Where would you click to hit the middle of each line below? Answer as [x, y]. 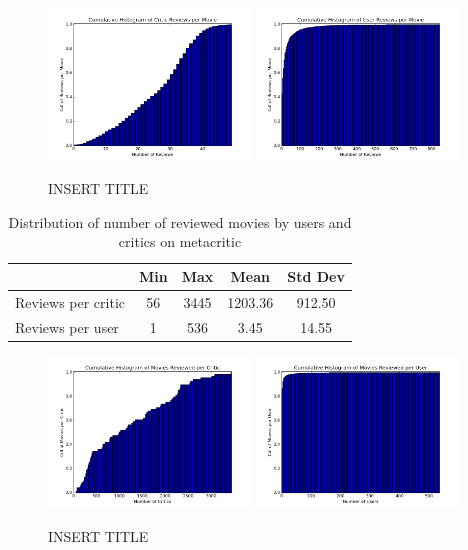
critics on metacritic [180, 241]
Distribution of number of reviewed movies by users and [180, 221]
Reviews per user [67, 326]
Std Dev [316, 276]
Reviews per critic [70, 301]
